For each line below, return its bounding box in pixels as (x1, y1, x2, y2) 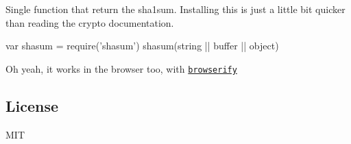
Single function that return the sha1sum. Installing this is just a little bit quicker (5, 2, 346, 16)
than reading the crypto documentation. (5, 15, 174, 29)
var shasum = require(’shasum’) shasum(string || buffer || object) (5, 38, 279, 53)
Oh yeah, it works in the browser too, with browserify (5, 61, 237, 75)
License (5, 95, 59, 116)
